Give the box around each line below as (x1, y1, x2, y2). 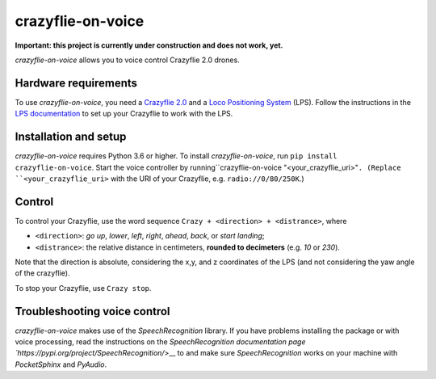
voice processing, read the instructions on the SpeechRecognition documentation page (15, 337, 306, 347)
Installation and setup (15, 130, 127, 144)
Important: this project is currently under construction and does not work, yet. (15, 40, 283, 50)
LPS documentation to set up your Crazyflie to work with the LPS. (15, 109, 233, 119)
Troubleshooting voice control (15, 304, 170, 318)
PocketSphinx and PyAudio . (15, 360, 107, 369)
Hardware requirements (15, 76, 137, 90)
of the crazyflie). (15, 268, 70, 278)
